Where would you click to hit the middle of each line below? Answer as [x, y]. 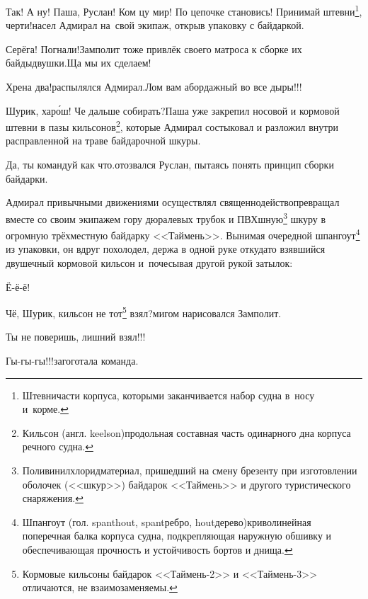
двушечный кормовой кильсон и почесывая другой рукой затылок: [149, 262]
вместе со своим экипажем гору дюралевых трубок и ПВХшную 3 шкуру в [166, 217]
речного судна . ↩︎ [58, 446]
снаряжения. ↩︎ [53, 498]
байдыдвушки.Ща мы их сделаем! [79, 63]
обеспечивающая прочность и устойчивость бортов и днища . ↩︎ [157, 549]
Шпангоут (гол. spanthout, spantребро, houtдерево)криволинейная [167, 521]
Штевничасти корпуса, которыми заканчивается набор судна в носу [168, 395]
